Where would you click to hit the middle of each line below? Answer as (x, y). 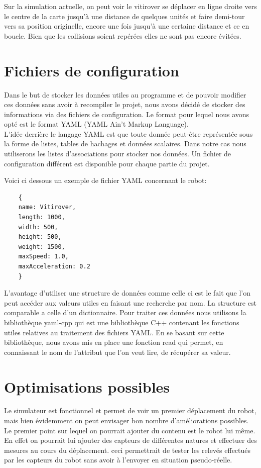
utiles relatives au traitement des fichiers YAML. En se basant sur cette (114, 332)
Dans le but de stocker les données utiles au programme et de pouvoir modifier (125, 94)
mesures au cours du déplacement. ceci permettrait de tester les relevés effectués (127, 450)
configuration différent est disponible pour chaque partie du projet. (107, 163)
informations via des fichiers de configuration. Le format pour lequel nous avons (127, 114)
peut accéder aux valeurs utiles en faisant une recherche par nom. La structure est (130, 302)
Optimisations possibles (87, 386)
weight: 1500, (42, 247)
